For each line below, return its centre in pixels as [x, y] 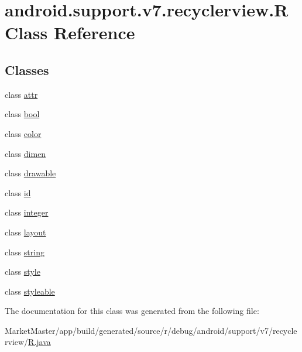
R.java [40, 342]
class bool [22, 114]
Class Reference [70, 33]
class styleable [30, 291]
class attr [21, 94]
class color [23, 133]
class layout [25, 232]
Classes [27, 69]
